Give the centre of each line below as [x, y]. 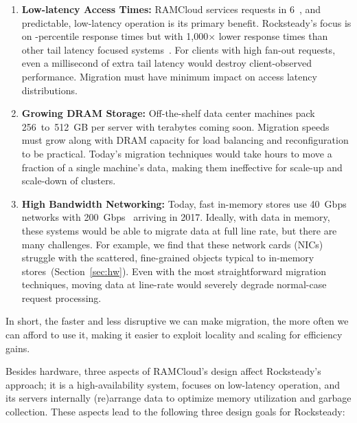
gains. [18, 348]
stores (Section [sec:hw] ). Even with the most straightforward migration [174, 271]
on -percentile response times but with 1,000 [115, 36]
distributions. [49, 90]
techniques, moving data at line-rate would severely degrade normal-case [174, 284]
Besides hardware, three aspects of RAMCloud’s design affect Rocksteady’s [163, 371]
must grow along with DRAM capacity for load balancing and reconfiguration [185, 140]
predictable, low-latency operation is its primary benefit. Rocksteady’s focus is [186, 22]
